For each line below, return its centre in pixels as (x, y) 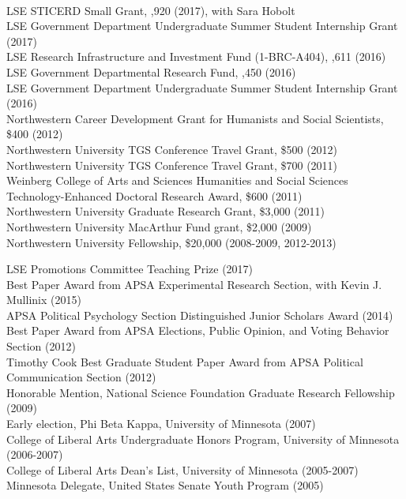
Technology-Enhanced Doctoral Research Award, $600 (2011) (154, 195)
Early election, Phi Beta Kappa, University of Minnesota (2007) (161, 424)
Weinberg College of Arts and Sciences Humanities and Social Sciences (177, 180)
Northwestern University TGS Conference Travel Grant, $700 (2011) (172, 165)
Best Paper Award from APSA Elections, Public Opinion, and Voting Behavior (198, 330)
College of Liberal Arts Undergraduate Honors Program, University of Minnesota (203, 439)
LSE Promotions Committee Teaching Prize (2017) (130, 269)
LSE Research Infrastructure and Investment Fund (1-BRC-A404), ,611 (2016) (196, 56)
